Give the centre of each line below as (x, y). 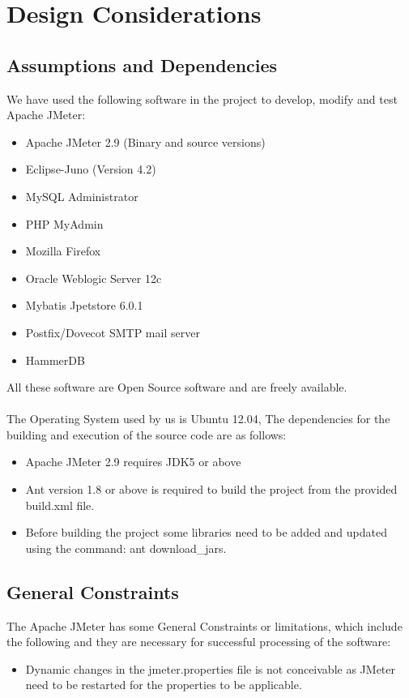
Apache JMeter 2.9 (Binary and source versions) (145, 141)
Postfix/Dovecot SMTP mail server (113, 332)
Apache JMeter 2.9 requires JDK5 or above (133, 462)
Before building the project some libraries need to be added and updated (207, 532)
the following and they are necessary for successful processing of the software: (199, 642)
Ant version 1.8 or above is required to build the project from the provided (211, 489)
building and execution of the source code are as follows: (147, 434)
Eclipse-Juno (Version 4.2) (91, 169)
